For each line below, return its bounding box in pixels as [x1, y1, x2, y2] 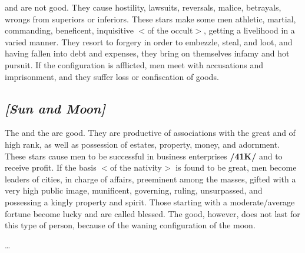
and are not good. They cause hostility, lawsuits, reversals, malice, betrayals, [5, 1, 281, 13]
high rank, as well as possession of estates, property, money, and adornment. [5, 138, 280, 150]
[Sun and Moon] [5, 99, 105, 117]
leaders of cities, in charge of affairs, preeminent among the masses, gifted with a [5, 172, 296, 185]
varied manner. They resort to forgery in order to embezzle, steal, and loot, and [5, 35, 293, 48]
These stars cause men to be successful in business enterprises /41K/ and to [5, 149, 283, 162]
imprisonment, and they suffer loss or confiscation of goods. [5, 70, 219, 82]
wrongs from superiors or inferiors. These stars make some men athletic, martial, [5, 12, 296, 25]
